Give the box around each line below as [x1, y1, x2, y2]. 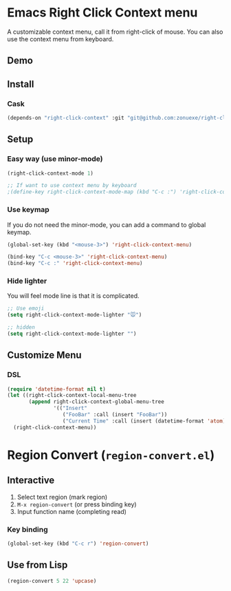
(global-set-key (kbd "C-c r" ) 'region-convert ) [7, 540, 149, 548]
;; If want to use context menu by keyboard [7, 182, 137, 189]
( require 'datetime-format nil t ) [7, 385, 107, 393]
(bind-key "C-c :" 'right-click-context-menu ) [7, 260, 143, 267]
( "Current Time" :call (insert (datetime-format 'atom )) [62, 418, 229, 425]
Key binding [7, 524, 48, 534]
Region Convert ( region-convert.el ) [7, 447, 215, 462]
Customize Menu [7, 350, 82, 361]
